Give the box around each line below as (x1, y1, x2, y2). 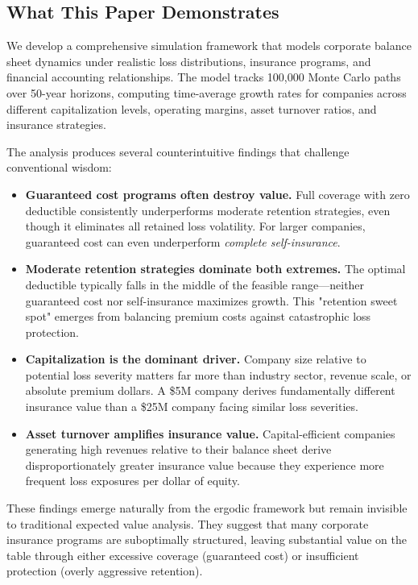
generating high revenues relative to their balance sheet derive (25, 441, 332, 458)
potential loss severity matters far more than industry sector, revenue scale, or (25, 366, 412, 383)
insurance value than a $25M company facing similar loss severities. (25, 398, 358, 415)
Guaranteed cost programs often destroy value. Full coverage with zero (25, 185, 410, 202)
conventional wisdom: (6, 159, 112, 176)
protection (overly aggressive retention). (6, 562, 203, 579)
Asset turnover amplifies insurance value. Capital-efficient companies (25, 425, 395, 442)
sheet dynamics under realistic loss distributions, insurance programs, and (6, 52, 371, 69)
